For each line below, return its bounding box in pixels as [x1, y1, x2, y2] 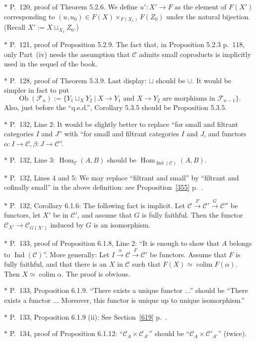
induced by [50, 220, 84, 229]
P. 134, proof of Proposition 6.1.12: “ [9, 328, 123, 339]
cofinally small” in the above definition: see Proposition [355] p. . [4, 182, 203, 192]
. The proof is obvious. [62, 268, 130, 279]
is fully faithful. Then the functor [141, 210, 243, 220]
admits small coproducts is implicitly [139, 49, 252, 59]
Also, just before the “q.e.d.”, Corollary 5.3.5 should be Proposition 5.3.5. [4, 102, 227, 112]
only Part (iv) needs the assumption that [4, 49, 130, 59]
